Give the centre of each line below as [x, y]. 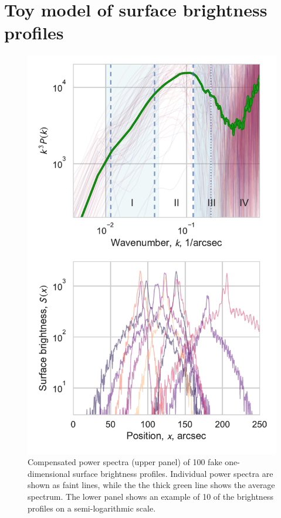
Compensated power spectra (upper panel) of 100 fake [125, 462]
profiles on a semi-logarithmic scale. [92, 508]
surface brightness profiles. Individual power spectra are [173, 473]
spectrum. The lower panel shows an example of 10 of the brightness [150, 497]
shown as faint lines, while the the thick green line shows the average [151, 485]
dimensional [49, 473]
